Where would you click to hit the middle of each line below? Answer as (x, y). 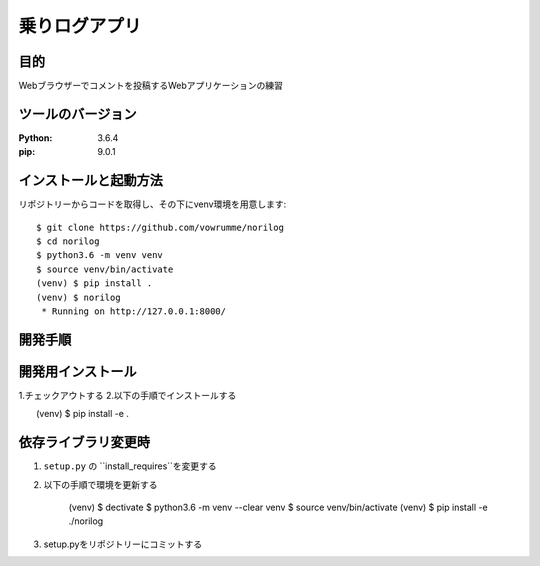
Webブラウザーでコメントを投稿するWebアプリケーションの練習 (151, 86)
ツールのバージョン (77, 113)
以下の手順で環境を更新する (100, 484)
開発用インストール (77, 371)
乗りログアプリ (80, 26)
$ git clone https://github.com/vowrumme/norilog (160, 227)
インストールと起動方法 (91, 180)
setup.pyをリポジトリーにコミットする (123, 544)
